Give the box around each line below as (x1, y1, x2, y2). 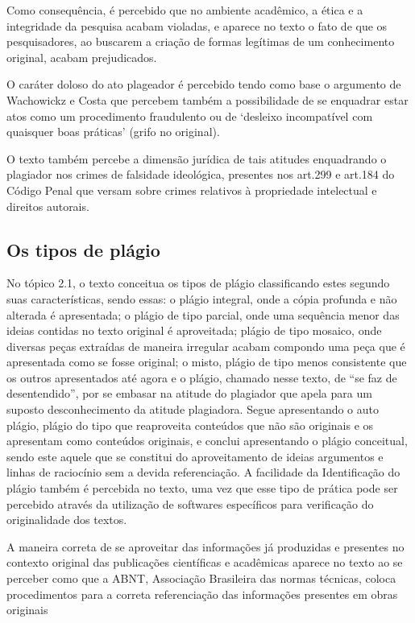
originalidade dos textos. (6, 511, 127, 528)
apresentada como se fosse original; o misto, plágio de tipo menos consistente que (6, 353, 407, 370)
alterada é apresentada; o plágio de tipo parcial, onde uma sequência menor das (6, 306, 400, 323)
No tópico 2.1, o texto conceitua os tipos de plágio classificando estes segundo (6, 274, 390, 291)
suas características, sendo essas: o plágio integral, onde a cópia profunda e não (6, 290, 397, 307)
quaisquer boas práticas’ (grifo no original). (6, 123, 220, 140)
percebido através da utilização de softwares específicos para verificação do (6, 495, 374, 512)
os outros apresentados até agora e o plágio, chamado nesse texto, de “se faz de (6, 369, 397, 386)
